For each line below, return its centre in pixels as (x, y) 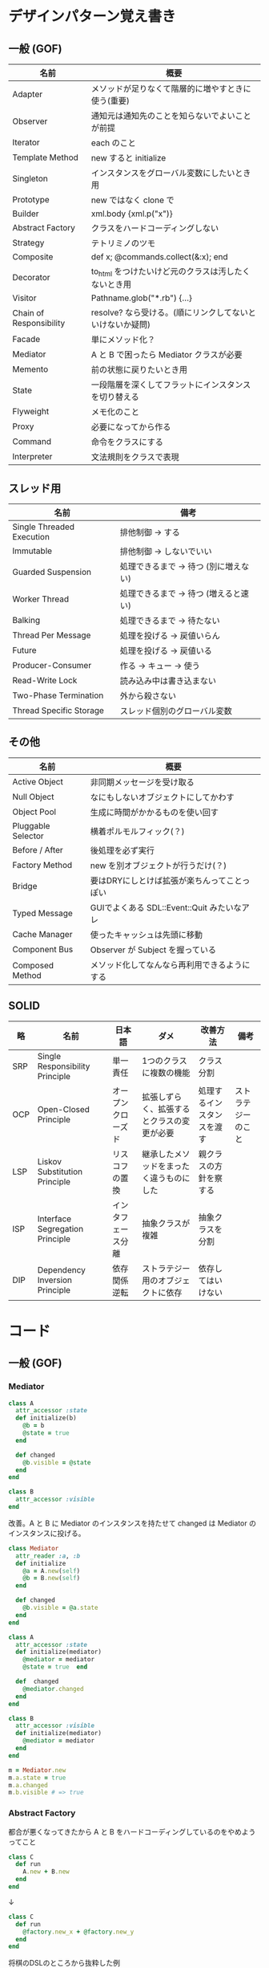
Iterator (26, 143)
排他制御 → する (150, 532)
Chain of (28, 313)
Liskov (50, 1161)
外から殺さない (148, 696)
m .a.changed (28, 1785)
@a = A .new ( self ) (52, 1571)
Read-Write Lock (45, 680)
